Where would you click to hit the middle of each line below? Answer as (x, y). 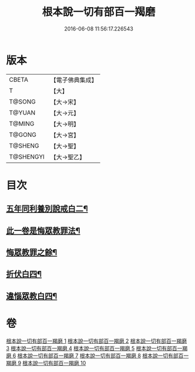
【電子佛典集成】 (74, 80)
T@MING (22, 123)
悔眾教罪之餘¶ (32, 252)
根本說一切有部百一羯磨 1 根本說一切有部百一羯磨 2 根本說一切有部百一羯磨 (96, 341)
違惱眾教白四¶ (32, 296)
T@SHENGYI (27, 156)
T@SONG (23, 102)
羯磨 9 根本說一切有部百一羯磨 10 (46, 363)
